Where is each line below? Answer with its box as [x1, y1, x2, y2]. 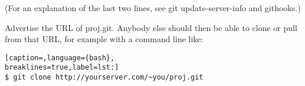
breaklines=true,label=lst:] [5, 63, 119, 72]
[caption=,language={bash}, [5, 53, 115, 62]
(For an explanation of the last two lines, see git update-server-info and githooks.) [5, 2, 301, 13]
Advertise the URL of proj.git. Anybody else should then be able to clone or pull [5, 21, 297, 33]
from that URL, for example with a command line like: [5, 33, 204, 45]
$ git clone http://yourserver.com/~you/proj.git [5, 73, 204, 82]
